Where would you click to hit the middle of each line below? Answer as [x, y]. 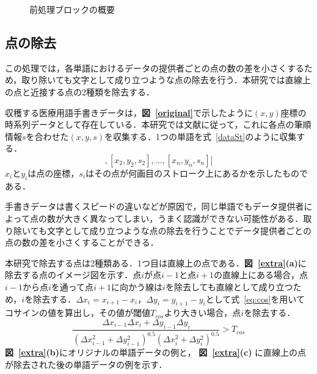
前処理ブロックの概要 [72, 9]
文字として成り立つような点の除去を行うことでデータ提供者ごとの [179, 230]
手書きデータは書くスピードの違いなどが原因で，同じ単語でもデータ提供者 [155, 206]
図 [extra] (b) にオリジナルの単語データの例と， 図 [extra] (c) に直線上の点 [156, 352]
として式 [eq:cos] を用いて [255, 299]
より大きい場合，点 [202, 313]
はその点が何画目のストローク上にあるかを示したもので [196, 173]
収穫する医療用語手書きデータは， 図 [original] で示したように [129, 112]
